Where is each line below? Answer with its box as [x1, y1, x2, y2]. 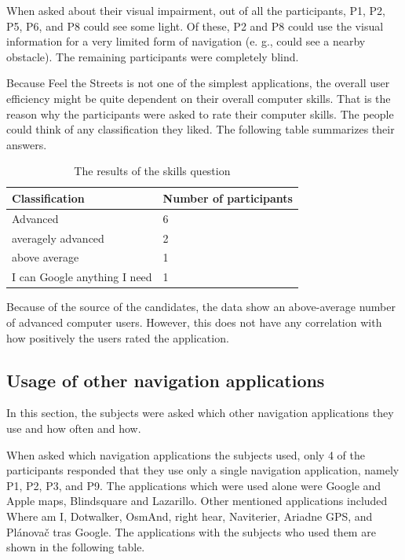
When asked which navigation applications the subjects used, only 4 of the [6, 446, 365, 463]
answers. [6, 136, 47, 152]
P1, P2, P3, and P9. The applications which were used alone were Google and [6, 477, 381, 493]
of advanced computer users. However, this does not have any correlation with [6, 314, 382, 330]
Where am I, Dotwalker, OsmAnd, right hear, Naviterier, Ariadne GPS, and [6, 507, 373, 524]
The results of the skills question [74, 163, 231, 179]
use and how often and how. [6, 419, 141, 436]
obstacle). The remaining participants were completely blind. [6, 48, 299, 64]
